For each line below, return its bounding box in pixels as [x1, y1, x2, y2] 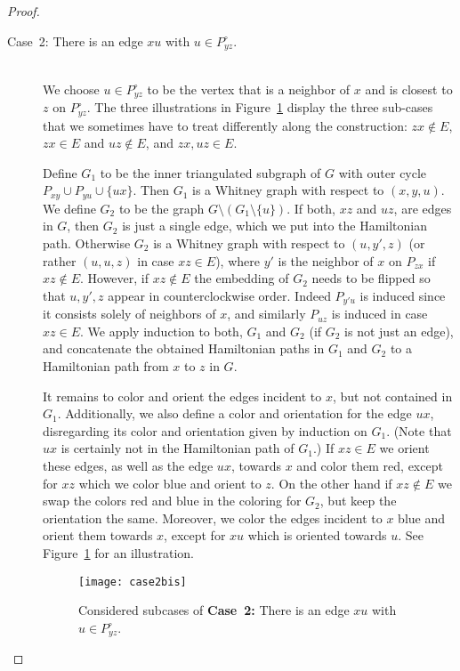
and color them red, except [296, 456, 443, 474]
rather [43, 251, 77, 270]
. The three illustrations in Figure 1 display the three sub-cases [86, 98, 433, 117]
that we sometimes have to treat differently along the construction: [43, 116, 408, 134]
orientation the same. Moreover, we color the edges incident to [43, 508, 383, 527]
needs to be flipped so [311, 269, 431, 287]
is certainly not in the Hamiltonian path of [61, 439, 295, 457]
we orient [379, 439, 430, 457]
